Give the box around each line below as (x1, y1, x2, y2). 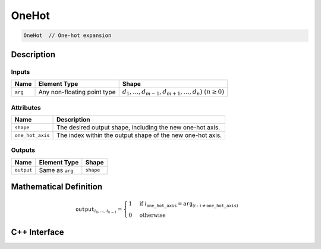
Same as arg (39, 166, 74, 174)
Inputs (11, 67, 30, 76)
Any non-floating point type (38, 88, 116, 97)
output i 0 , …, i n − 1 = (75, 206, 122, 214)
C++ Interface (11, 227, 64, 237)
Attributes (11, 103, 41, 111)
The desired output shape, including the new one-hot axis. (56, 123, 220, 132)
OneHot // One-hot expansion (23, 32, 112, 39)
